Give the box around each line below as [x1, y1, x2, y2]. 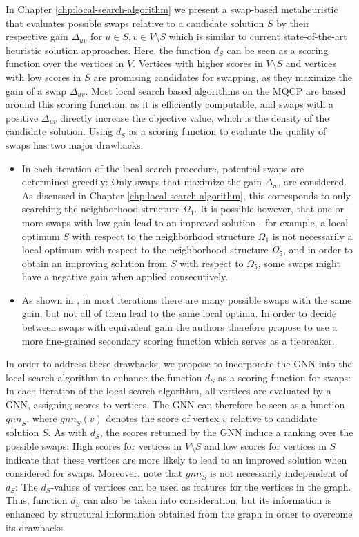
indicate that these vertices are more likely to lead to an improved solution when [6, 452, 347, 466]
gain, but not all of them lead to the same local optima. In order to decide [21, 306, 337, 320]
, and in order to [282, 242, 353, 257]
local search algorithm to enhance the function [6, 370, 202, 384]
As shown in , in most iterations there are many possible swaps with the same [21, 292, 352, 307]
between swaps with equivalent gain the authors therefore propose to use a [21, 320, 338, 334]
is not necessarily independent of [209, 466, 348, 480]
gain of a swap [6, 83, 66, 98]
